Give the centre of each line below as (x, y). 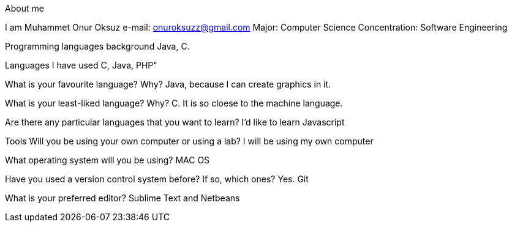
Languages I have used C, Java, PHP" (81, 65)
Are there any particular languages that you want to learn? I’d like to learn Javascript (175, 122)
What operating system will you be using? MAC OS (107, 160)
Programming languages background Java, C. (97, 46)
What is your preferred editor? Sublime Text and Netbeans (122, 198)
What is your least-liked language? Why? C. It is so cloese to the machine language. (174, 103)
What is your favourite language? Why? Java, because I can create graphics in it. (168, 84)
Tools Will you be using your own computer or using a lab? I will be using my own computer (189, 141)
